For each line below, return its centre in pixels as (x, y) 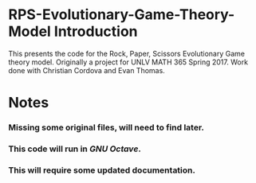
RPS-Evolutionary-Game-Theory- (122, 15)
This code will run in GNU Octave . (75, 149)
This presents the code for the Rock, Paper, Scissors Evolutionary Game (127, 53)
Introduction (96, 31)
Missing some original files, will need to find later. (106, 127)
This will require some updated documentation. (102, 170)
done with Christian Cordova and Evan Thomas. (87, 70)
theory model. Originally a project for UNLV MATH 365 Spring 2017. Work (128, 62)
